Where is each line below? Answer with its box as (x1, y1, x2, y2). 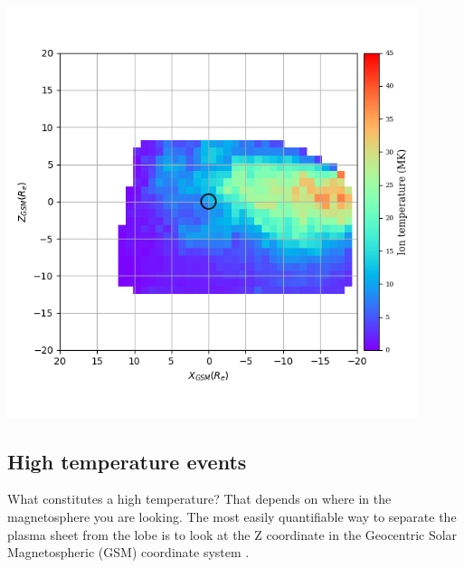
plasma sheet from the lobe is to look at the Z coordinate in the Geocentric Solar (7, 525, 458, 544)
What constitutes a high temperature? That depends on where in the (7, 489, 392, 508)
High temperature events (7, 447, 247, 475)
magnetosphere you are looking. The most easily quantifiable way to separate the (7, 506, 457, 525)
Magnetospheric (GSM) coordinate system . (7, 543, 250, 562)
